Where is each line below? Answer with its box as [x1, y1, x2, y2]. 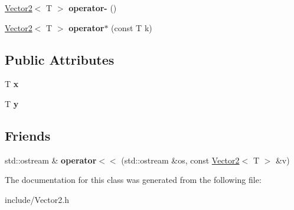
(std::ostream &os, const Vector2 [121, 154, 240, 166]
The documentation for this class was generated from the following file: [5, 174, 262, 186]
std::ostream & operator [5, 154, 97, 166]
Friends [5, 126, 51, 144]
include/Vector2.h [5, 193, 69, 205]
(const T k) [111, 21, 152, 34]
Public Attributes [5, 50, 115, 68]
